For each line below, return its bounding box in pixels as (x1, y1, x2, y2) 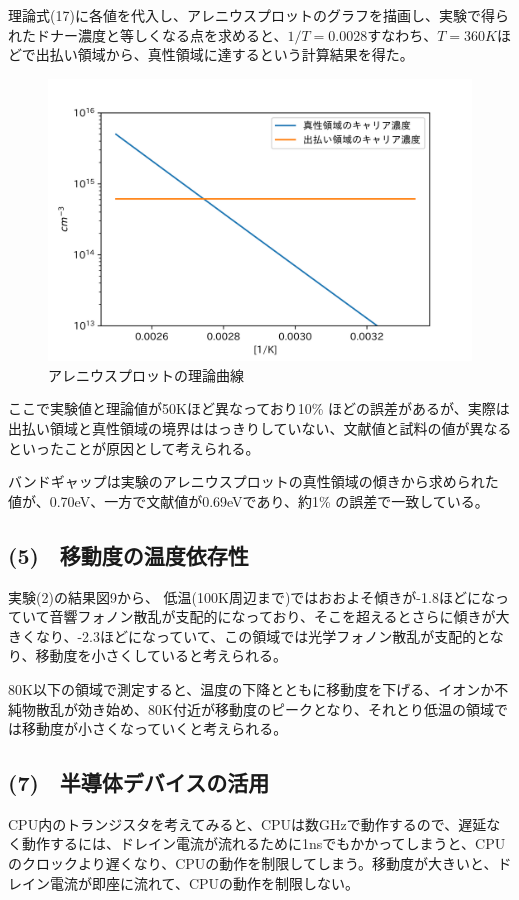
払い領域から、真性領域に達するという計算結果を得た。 (49, 44, 414, 65)
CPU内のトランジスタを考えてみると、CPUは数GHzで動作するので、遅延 (8, 813, 487, 834)
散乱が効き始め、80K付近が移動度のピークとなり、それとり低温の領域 (35, 698, 494, 719)
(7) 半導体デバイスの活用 (8, 767, 270, 798)
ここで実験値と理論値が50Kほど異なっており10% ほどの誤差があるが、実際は (8, 398, 510, 419)
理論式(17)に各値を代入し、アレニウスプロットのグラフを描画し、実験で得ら (8, 5, 509, 25)
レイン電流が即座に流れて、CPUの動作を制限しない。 (8, 872, 360, 893)
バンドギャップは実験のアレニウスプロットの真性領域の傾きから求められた (8, 471, 499, 492)
